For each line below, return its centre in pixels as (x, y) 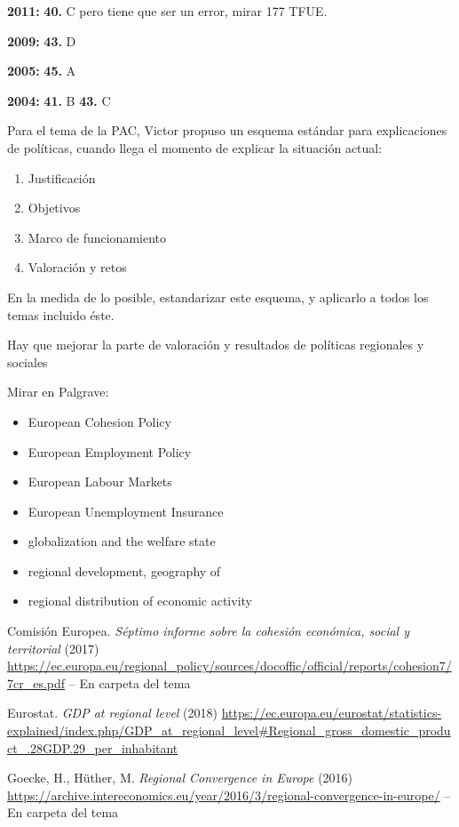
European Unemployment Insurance (126, 511)
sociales (28, 361)
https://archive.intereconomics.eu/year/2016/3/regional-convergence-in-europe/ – (229, 795)
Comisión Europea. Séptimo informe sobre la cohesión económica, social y (209, 631)
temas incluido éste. (61, 314)
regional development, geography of (124, 570)
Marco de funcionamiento (97, 237)
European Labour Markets (100, 482)
